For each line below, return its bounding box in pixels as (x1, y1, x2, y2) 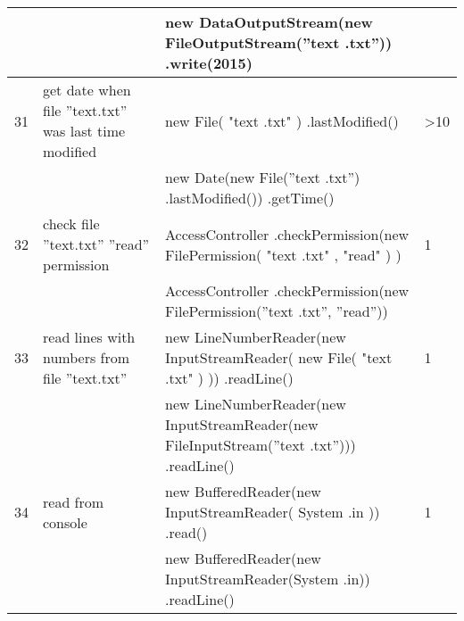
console (43, 511, 87, 533)
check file (43, 213, 100, 234)
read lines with (43, 327, 136, 347)
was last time (43, 120, 126, 141)
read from (43, 491, 104, 512)
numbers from (43, 347, 130, 368)
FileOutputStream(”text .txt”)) (165, 32, 393, 53)
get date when (43, 79, 131, 100)
